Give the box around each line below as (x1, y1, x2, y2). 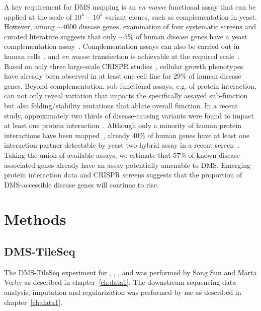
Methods (4, 209, 66, 229)
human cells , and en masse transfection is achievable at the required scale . (4, 50, 240, 61)
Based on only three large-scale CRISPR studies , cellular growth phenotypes (4, 60, 243, 71)
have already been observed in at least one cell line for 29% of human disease (4, 71, 241, 81)
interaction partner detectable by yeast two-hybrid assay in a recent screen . (4, 140, 239, 150)
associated (4, 159, 35, 170)
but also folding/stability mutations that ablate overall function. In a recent (4, 100, 238, 110)
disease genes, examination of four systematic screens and (78, 21, 256, 32)
